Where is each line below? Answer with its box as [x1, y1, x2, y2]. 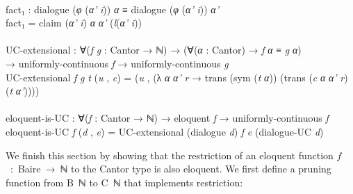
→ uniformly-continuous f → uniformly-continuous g [6, 56, 229, 70]
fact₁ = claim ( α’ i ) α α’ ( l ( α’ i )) [6, 15, 142, 30]
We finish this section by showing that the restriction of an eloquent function [6, 147, 334, 162]
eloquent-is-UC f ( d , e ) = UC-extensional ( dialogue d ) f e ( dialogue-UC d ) [6, 124, 324, 138]
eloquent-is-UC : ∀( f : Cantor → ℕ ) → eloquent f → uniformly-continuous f [6, 111, 329, 125]
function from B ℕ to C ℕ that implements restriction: [6, 175, 243, 189]
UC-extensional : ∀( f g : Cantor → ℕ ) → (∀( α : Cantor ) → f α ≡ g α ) [6, 42, 302, 57]
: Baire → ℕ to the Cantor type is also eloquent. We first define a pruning [10, 161, 331, 176]
